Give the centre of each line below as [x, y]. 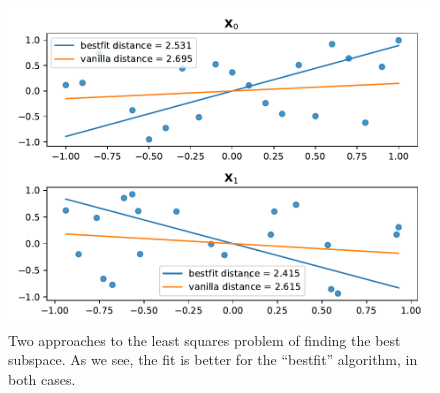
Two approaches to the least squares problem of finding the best [204, 339]
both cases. [42, 378]
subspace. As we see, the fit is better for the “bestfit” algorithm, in [213, 359]
